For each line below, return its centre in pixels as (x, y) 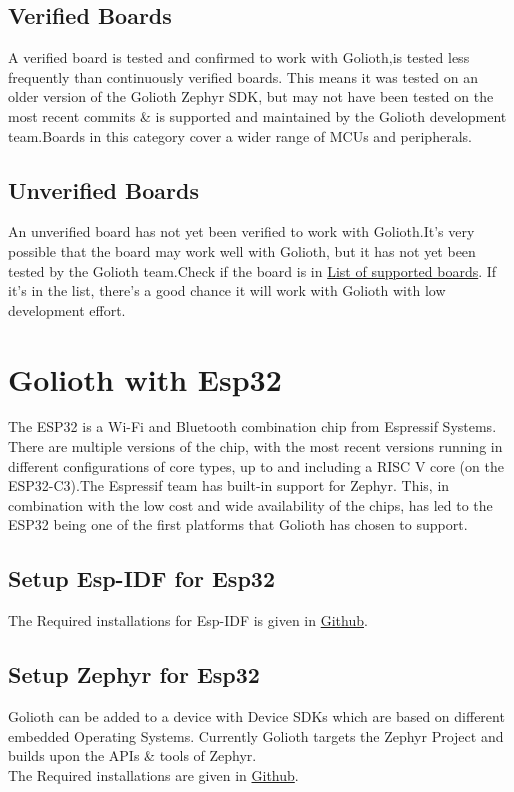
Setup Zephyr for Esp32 (134, 674)
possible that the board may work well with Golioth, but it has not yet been (242, 250)
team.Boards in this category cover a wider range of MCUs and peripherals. (240, 135)
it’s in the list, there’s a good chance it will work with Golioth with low (227, 290)
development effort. (67, 309)
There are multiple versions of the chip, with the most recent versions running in (255, 446)
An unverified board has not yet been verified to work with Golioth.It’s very (241, 231)
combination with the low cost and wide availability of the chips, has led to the (250, 504)
